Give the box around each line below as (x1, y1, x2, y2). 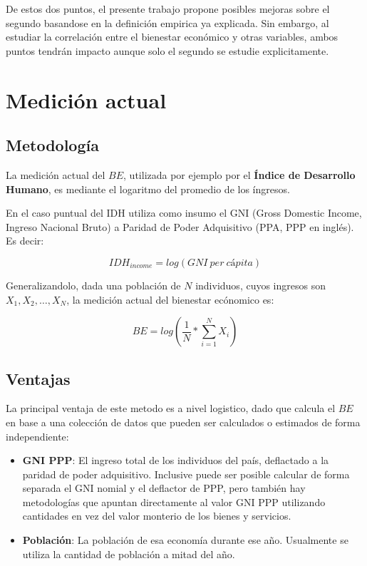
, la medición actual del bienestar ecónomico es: (66, 292, 274, 307)
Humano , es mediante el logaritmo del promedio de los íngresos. (6, 181, 290, 196)
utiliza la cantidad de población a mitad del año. (22, 546, 235, 561)
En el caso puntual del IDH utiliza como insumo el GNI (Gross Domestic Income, (6, 205, 362, 220)
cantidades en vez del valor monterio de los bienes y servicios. (22, 508, 291, 523)
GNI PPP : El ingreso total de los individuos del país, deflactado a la (22, 453, 329, 468)
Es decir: (6, 233, 44, 248)
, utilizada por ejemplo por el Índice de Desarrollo (123, 167, 356, 182)
